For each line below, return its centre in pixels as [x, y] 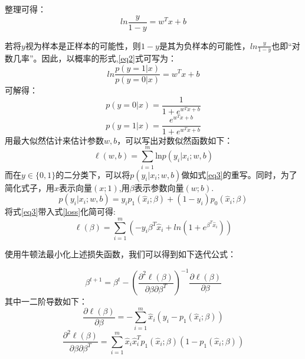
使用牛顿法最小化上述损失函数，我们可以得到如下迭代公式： [120, 253]
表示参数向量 [159, 187]
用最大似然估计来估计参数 [54, 140]
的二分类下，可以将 [93, 174]
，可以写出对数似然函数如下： [175, 140]
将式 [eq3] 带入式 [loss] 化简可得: [60, 211]
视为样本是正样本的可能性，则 [83, 45]
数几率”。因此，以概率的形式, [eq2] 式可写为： [91, 58]
